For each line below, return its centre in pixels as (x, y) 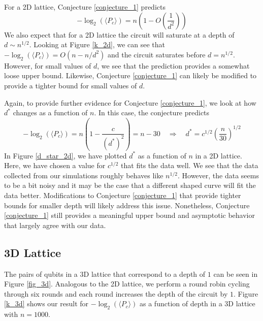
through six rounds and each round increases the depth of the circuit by (116, 293)
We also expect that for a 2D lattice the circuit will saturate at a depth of (119, 34)
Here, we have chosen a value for (55, 165)
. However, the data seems (218, 175)
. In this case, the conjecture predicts (152, 113)
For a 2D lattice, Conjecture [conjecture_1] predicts (85, 7)
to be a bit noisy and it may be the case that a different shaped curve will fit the (130, 185)
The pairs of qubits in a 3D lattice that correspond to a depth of (105, 274)
